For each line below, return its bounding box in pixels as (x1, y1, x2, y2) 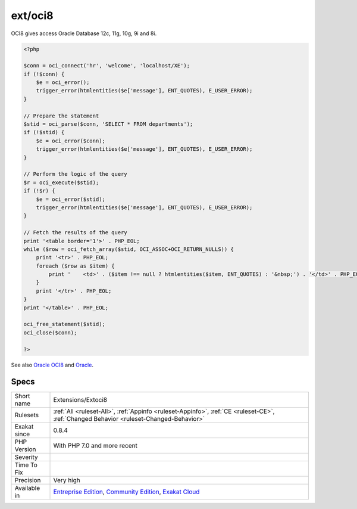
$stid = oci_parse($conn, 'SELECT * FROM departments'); (23, 121, 193, 128)
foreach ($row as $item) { (36, 262, 115, 269)
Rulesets (14, 411, 39, 420)
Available (14, 484, 40, 492)
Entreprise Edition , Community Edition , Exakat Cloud (53, 488, 200, 496)
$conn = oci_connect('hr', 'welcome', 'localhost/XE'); (23, 63, 190, 69)
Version (14, 445, 36, 454)
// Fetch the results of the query (23, 229, 127, 236)
